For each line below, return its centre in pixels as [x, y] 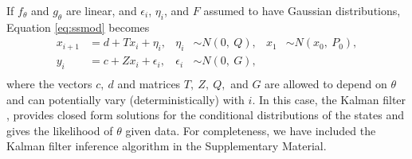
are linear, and [101, 10]
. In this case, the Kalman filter [329, 99]
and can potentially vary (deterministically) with [126, 99]
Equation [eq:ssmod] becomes [78, 27]
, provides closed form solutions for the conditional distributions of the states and [205, 115]
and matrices [149, 84]
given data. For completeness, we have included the [251, 130]
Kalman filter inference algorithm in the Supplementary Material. [167, 146]
